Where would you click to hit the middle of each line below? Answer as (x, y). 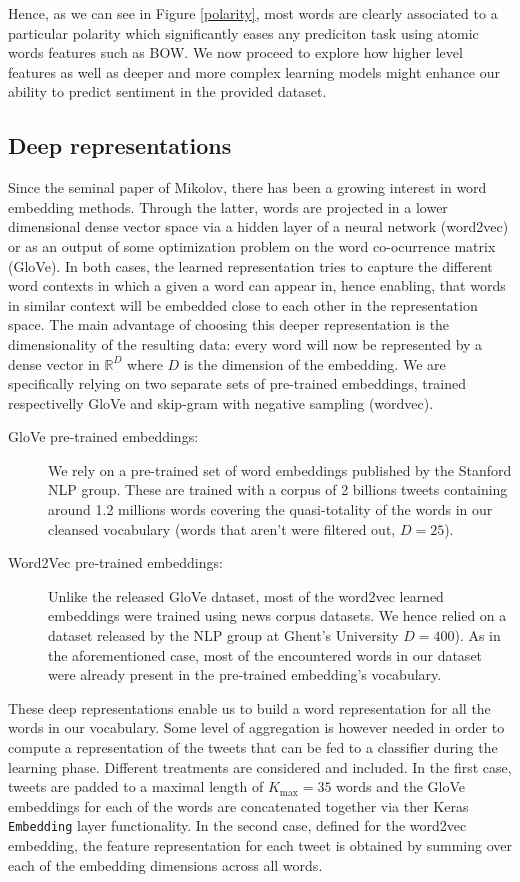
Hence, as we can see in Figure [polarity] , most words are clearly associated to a (253, 13)
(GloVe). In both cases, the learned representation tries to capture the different (250, 265)
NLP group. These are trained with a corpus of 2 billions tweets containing (278, 489)
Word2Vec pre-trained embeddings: (115, 562)
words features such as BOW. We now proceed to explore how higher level (235, 52)
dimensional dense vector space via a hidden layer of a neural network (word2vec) (258, 226)
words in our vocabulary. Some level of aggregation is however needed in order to (256, 727)
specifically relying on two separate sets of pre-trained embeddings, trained (237, 383)
